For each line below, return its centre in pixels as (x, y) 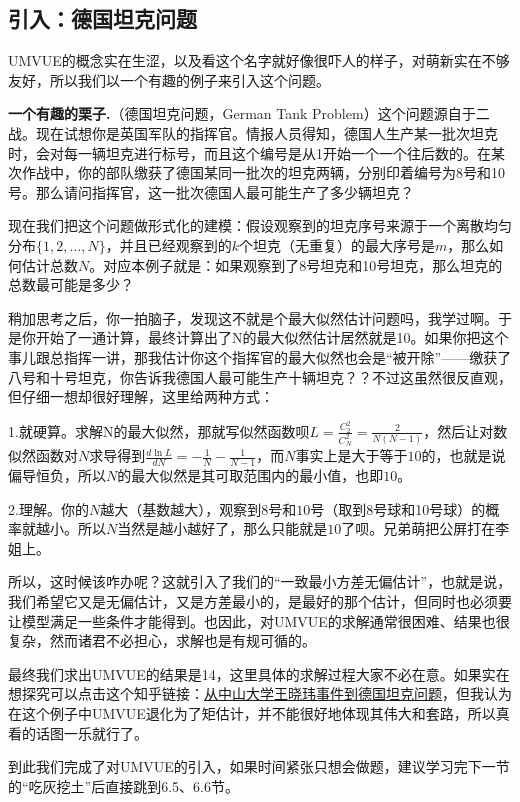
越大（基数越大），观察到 (181, 508)
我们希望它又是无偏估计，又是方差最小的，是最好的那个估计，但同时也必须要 (260, 601)
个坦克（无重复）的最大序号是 (336, 244)
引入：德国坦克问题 (102, 18)
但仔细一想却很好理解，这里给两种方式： (141, 396)
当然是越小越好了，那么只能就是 (222, 528)
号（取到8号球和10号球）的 (398, 508)
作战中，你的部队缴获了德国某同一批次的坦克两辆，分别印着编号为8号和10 (263, 172)
